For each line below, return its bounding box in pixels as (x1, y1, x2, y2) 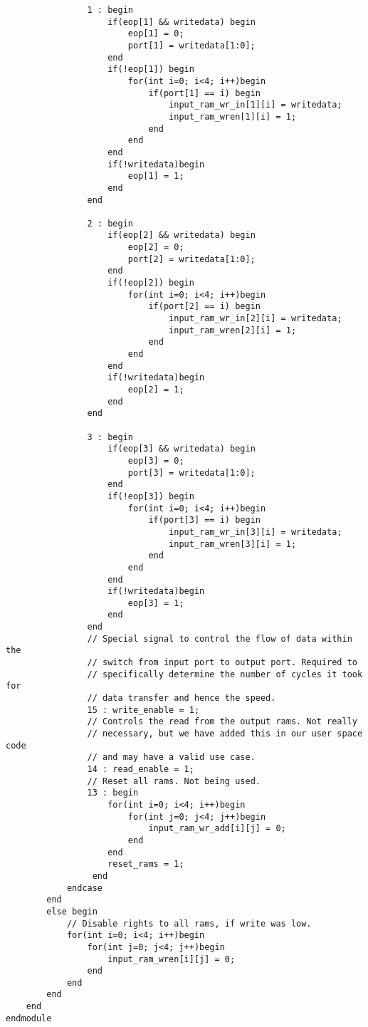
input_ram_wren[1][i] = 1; (169, 111, 297, 122)
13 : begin (87, 788, 139, 798)
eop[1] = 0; (127, 28, 184, 39)
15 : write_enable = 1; (87, 704, 200, 715)
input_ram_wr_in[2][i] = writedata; (169, 313, 342, 324)
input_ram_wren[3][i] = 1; (169, 538, 297, 549)
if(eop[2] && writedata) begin (107, 230, 256, 241)
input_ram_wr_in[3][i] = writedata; (169, 526, 342, 537)
